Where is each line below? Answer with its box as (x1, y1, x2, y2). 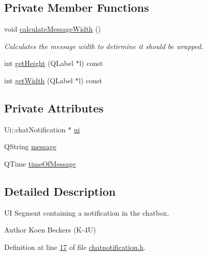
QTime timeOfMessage (4, 158, 76, 169)
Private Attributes (4, 100, 104, 115)
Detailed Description (4, 183, 116, 199)
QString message (4, 141, 57, 152)
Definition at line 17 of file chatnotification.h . (4, 241, 146, 252)
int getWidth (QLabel (4, 75, 73, 85)
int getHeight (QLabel (4, 58, 74, 68)
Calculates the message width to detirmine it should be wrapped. (4, 40, 203, 51)
